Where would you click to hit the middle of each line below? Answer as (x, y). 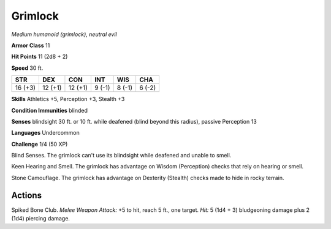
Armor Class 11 (31, 45)
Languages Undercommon (45, 133)
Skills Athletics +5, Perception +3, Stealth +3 (68, 99)
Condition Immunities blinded (50, 110)
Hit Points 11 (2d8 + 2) (40, 57)
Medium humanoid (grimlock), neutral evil (64, 34)
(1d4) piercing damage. (41, 219)
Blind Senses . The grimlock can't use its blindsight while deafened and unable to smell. (121, 156)
